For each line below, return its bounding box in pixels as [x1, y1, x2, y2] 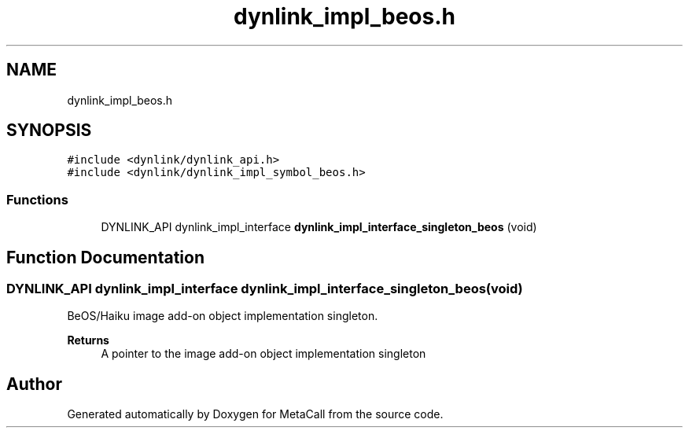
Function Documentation [6, 247, 204, 267]
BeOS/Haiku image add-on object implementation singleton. [67, 309, 378, 323]
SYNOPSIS [6, 120, 92, 141]
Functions [6, 191, 68, 208]
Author [6, 373, 62, 394]
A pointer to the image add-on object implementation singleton [101, 347, 426, 361]
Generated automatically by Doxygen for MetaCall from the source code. [67, 407, 444, 421]
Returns [67, 333, 109, 348]
